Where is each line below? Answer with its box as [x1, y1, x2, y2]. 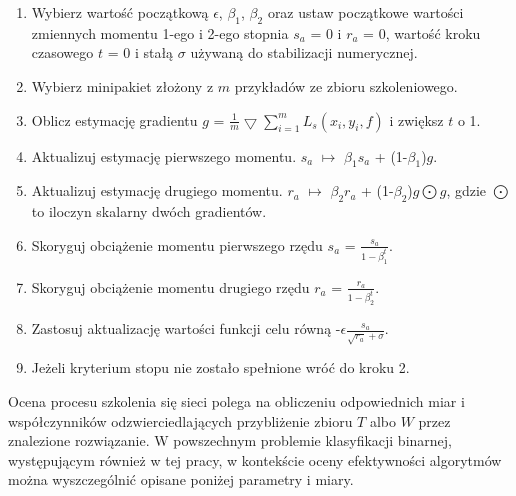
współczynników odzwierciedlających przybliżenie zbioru [8, 410, 353, 431]
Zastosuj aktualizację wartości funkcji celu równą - [31, 318, 341, 339]
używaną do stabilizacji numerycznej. [190, 42, 418, 63]
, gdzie [446, 180, 487, 201]
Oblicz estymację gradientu [31, 109, 198, 130]
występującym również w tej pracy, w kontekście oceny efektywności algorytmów [8, 449, 502, 470]
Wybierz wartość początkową [31, 2, 209, 22]
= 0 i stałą [107, 42, 174, 63]
